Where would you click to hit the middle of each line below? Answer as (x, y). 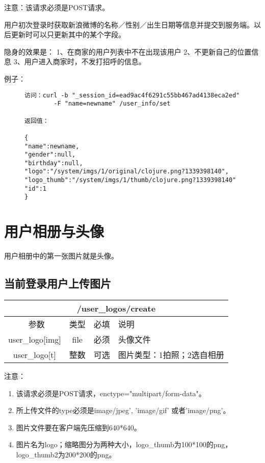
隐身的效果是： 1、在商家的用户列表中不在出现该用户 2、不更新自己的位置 (128, 51)
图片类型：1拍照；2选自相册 (171, 355)
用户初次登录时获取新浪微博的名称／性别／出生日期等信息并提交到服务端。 (129, 24)
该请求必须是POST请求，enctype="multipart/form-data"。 (111, 393)
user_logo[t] (34, 354)
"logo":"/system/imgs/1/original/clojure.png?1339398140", (127, 172)
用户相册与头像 (54, 231)
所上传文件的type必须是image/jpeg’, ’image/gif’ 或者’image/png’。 (123, 410)
